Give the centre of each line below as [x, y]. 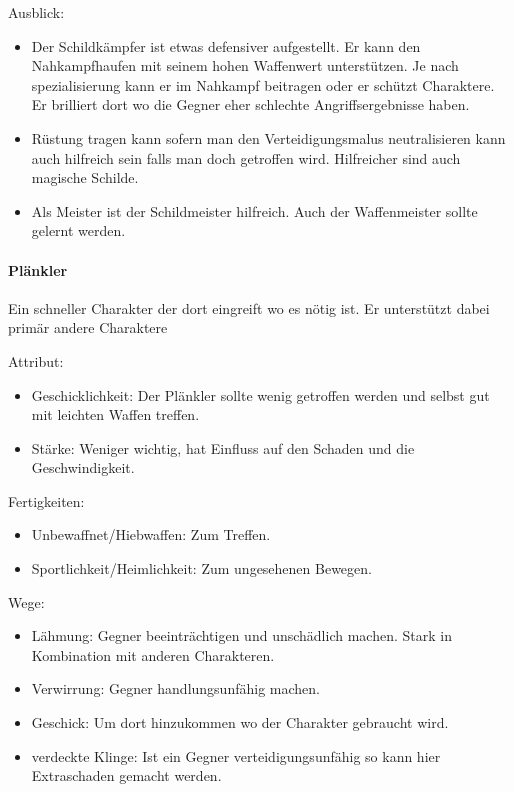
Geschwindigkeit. [83, 467]
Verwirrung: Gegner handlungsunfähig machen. [175, 688]
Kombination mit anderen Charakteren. [153, 654]
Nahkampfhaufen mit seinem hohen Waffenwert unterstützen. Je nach [245, 65]
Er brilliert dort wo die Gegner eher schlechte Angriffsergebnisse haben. [250, 104]
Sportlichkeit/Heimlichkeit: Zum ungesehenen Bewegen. [201, 568]
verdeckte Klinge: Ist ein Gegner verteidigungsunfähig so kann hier [236, 755]
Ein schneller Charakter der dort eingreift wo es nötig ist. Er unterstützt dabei [249, 307]
